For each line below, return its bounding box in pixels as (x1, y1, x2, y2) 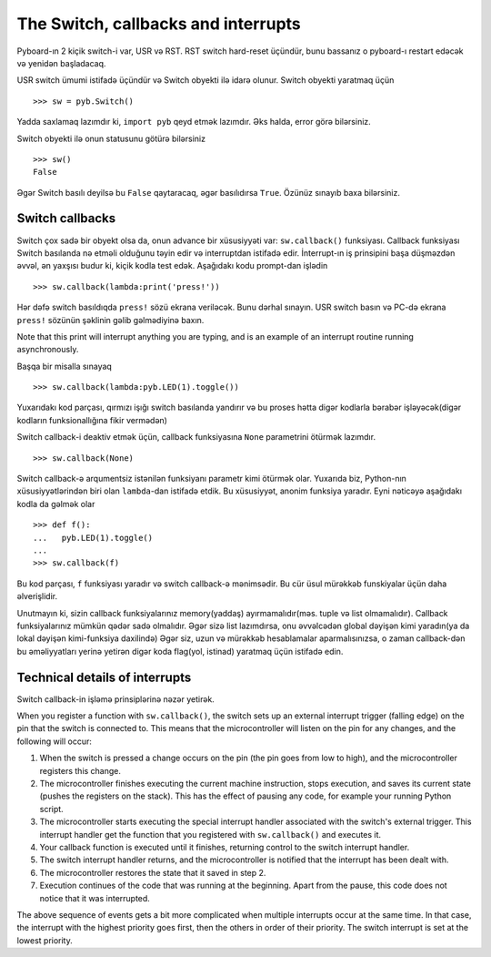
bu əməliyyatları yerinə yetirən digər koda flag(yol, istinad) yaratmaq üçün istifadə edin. (16, 646, 344, 657)
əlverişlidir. (16, 591, 58, 602)
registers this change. (39, 765, 122, 776)
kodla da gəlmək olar (16, 498, 95, 509)
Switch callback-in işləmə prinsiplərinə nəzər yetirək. (16, 693, 215, 705)
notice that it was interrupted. (39, 892, 150, 903)
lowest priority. (16, 934, 73, 946)
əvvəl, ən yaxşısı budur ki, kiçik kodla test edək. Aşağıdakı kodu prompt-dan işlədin (16, 260, 328, 271)
